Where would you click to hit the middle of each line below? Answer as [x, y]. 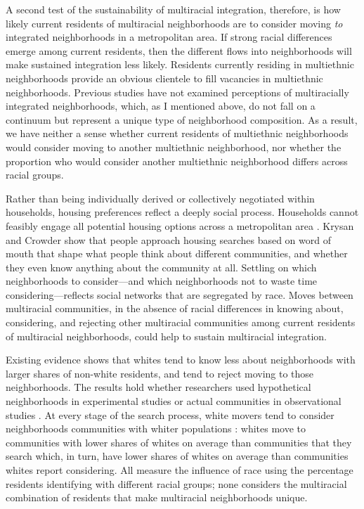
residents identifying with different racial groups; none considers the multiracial [176, 483]
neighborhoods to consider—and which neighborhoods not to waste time [162, 281]
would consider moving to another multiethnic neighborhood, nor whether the [174, 147]
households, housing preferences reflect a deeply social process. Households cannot [182, 212]
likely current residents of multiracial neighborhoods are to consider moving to [174, 23]
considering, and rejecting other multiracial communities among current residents [181, 322]
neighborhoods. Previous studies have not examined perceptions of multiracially [177, 92]
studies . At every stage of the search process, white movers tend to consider [170, 414]
